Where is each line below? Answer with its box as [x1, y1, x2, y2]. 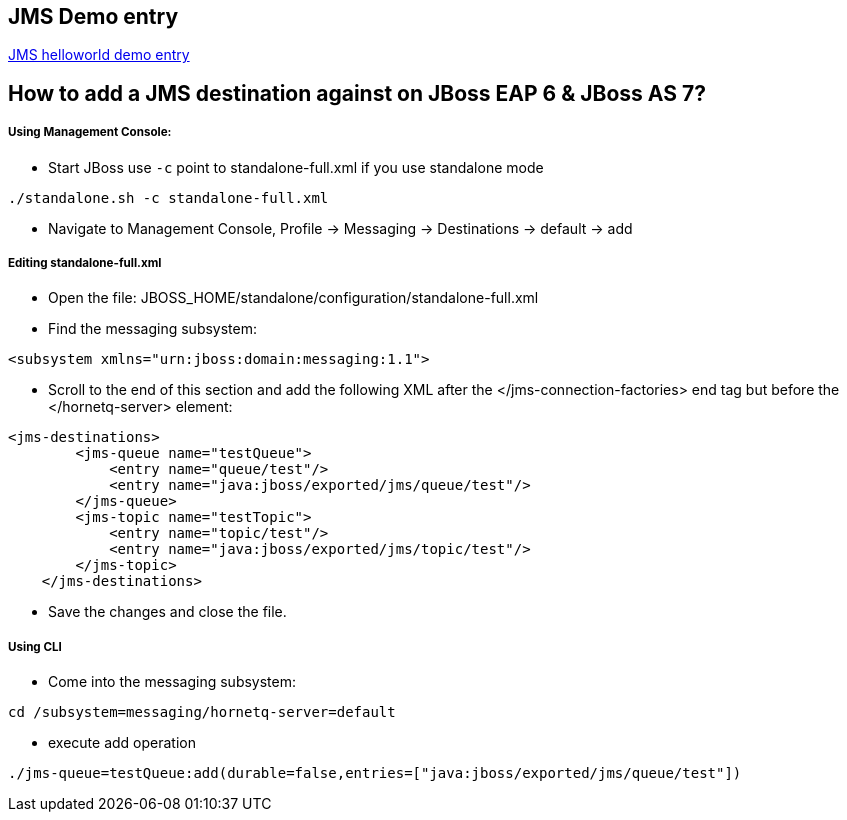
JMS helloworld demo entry [8, 46, 190, 64]
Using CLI [8, 639, 62, 654]
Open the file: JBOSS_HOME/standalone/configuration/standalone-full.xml [48, 289, 539, 307]
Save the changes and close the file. [48, 603, 287, 621]
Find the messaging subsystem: [48, 320, 258, 338]
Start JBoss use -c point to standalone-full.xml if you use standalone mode [48, 158, 544, 176]
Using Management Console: [8, 125, 172, 140]
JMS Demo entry [8, 4, 179, 29]
